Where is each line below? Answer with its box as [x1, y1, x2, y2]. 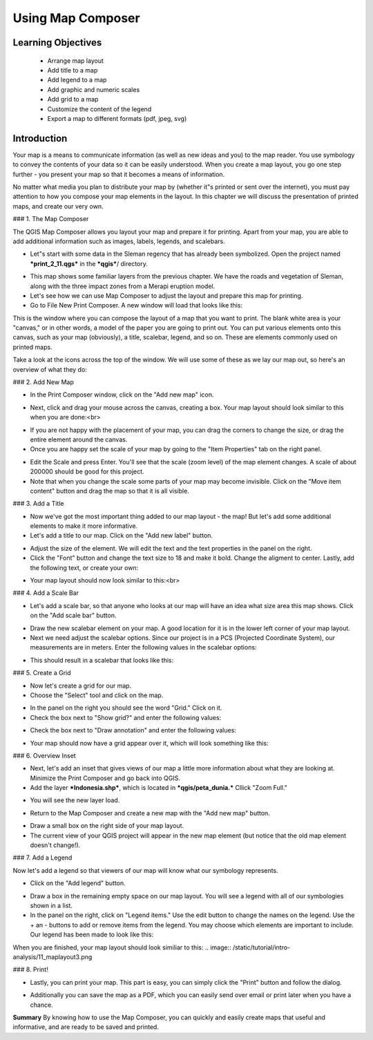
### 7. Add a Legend [12, 853, 73, 862]
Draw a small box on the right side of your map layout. [30, 822, 184, 830]
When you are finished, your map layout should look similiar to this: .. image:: [12, 943, 231, 952]
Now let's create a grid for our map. [30, 681, 132, 690]
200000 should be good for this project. [30, 467, 144, 476]
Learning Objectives [12, 37, 102, 48]
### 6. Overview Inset [12, 751, 76, 759]
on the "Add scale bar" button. [30, 612, 117, 620]
